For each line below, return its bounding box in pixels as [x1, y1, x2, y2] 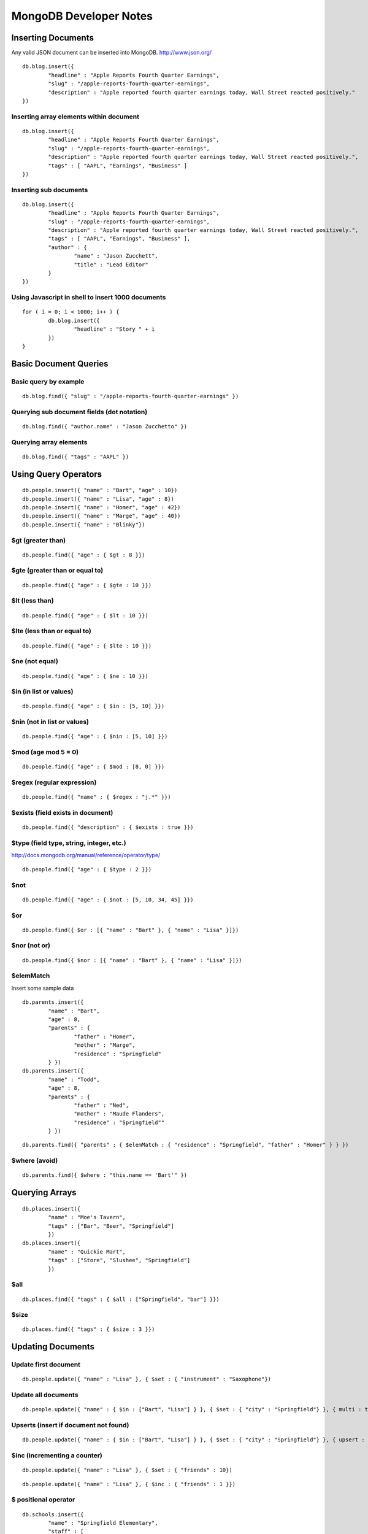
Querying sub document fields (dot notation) [11, 407, 148, 416]
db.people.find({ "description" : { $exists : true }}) [22, 824, 194, 831]
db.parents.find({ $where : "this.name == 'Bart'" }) [22, 1172, 187, 1179]
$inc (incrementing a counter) [11, 1451, 102, 1460]
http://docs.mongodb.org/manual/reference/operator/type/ [11, 852, 161, 859]
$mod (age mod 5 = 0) [11, 748, 79, 757]
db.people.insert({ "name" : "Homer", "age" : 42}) [22, 504, 181, 511]
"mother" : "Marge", [74, 1042, 136, 1049]
